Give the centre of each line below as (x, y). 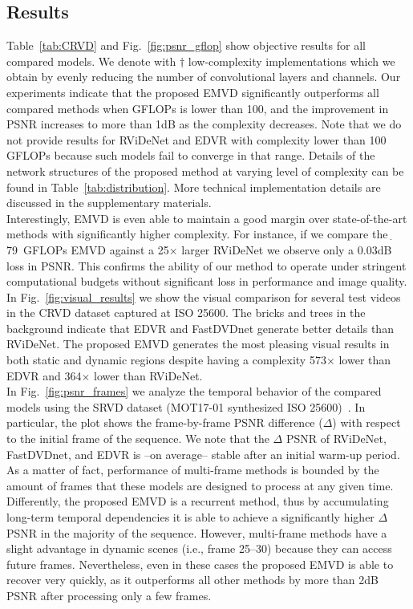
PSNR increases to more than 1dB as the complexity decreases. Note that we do (204, 124)
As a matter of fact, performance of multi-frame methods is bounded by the (193, 470)
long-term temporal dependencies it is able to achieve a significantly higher (190, 517)
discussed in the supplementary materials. (109, 203)
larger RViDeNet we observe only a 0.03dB (287, 249)
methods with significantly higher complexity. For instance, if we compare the (197, 234)
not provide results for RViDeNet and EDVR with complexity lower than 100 (196, 139)
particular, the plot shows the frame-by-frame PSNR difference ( (165, 422)
